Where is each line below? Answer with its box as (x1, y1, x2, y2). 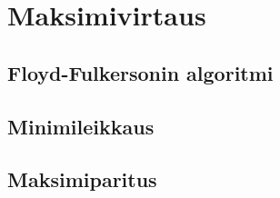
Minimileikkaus (7, 112, 155, 140)
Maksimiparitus (7, 165, 157, 193)
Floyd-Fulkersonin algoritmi (7, 58, 274, 86)
